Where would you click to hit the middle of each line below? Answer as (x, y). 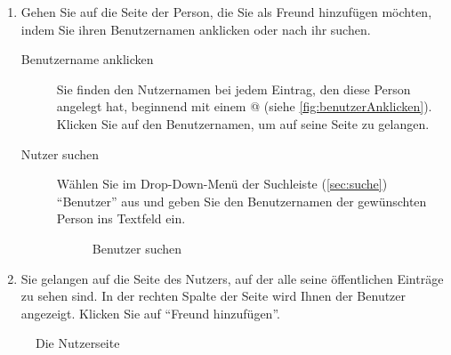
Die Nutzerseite (78, 343)
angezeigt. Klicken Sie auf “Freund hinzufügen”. (150, 313)
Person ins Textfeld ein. (121, 218)
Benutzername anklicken (87, 59)
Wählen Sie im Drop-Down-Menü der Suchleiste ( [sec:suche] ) (222, 184)
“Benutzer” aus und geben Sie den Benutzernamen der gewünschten (242, 201)
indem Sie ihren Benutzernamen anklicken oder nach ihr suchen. (196, 29)
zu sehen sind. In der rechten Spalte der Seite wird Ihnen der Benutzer (213, 296)
